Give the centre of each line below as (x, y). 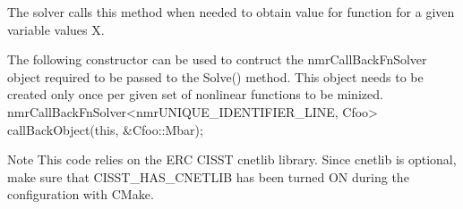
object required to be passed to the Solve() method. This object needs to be (215, 76)
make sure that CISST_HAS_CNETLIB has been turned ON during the (208, 176)
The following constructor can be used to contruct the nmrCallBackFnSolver (217, 59)
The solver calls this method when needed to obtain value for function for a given (231, 12)
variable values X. (56, 29)
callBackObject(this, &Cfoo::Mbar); (105, 129)
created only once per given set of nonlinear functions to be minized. (195, 94)
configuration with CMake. (81, 194)
